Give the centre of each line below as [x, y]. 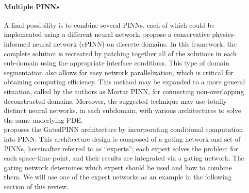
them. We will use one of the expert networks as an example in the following [118, 177]
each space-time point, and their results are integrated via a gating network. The [124, 158]
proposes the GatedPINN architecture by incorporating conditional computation [124, 129]
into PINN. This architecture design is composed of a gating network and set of [122, 138]
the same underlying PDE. [43, 120]
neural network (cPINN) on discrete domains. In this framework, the [134, 43]
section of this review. [36, 186]
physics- [224, 34]
